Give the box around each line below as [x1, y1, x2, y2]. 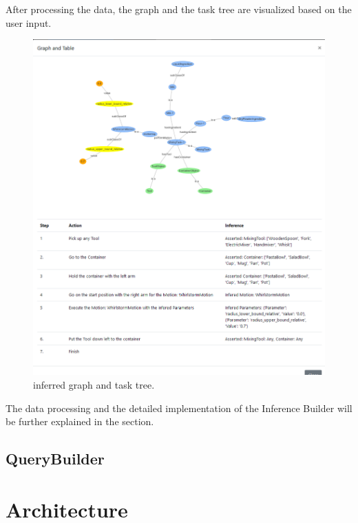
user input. [6, 15, 52, 30]
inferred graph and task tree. [33, 378, 155, 392]
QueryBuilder [6, 448, 105, 469]
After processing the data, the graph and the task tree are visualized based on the [6, 2, 352, 16]
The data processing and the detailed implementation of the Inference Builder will [6, 400, 352, 415]
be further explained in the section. [6, 414, 154, 429]
